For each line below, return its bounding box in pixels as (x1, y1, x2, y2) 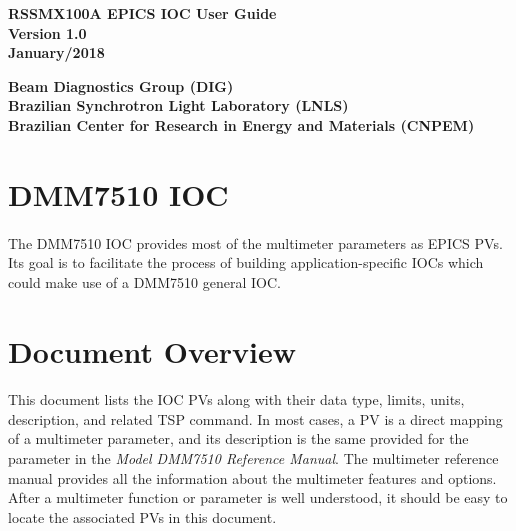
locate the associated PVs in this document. (8, 506, 277, 527)
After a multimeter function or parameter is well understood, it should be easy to (8, 487, 508, 508)
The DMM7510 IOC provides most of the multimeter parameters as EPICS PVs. (8, 232, 503, 253)
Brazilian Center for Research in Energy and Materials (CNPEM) (8, 114, 475, 135)
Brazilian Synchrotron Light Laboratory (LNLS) (8, 95, 349, 116)
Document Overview (8, 330, 296, 371)
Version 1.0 (8, 22, 87, 43)
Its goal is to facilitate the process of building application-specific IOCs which (8, 252, 484, 273)
